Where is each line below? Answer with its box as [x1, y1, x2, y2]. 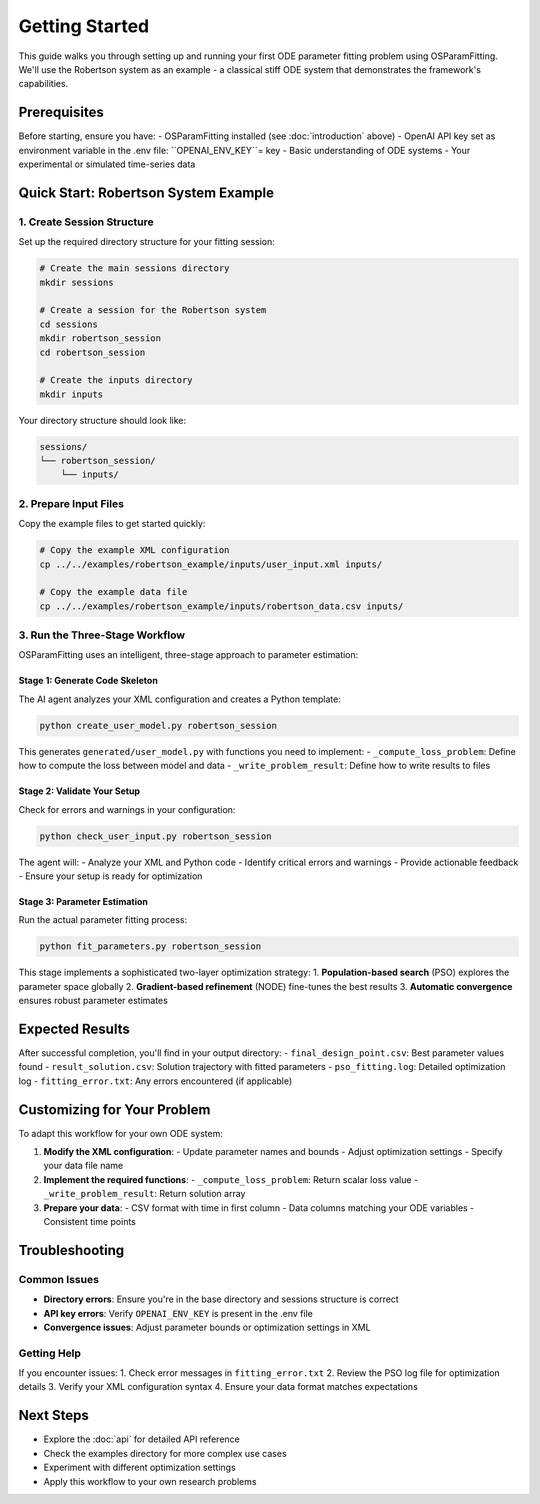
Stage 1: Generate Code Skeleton [18, 675, 159, 687]
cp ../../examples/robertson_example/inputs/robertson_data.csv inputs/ [39, 600, 404, 612]
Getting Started [18, 15, 150, 37]
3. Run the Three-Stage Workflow [18, 628, 185, 642]
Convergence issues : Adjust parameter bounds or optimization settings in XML [43, 1321, 371, 1333]
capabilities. [18, 78, 69, 90]
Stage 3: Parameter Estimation [18, 895, 149, 907]
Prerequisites [18, 104, 104, 121]
